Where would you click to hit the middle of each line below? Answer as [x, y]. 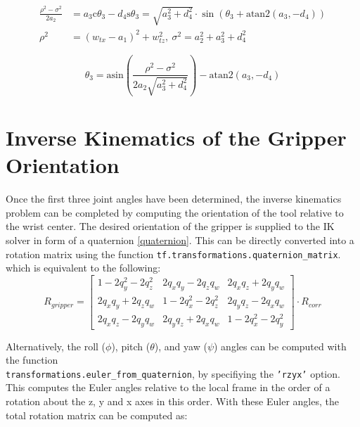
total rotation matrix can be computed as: [97, 415]
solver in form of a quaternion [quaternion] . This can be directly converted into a [180, 240]
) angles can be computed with [280, 346]
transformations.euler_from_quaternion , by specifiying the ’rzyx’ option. [173, 373]
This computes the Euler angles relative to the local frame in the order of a [168, 387]
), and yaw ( [181, 346]
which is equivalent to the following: [83, 268]
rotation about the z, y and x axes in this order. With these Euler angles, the [172, 401]
